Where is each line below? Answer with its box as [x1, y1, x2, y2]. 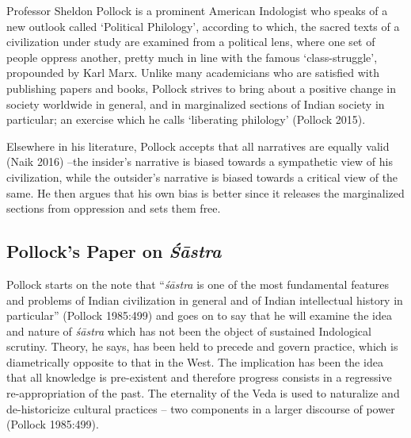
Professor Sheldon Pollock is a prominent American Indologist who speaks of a [6, 2, 388, 18]
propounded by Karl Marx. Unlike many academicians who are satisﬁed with [6, 64, 379, 81]
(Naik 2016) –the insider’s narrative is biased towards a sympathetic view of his [6, 153, 393, 170]
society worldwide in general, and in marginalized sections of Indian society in [6, 95, 385, 112]
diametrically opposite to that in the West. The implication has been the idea [6, 353, 383, 370]
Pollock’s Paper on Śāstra [6, 239, 222, 263]
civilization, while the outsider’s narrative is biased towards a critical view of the [6, 168, 398, 185]
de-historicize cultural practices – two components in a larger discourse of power [6, 400, 395, 417]
